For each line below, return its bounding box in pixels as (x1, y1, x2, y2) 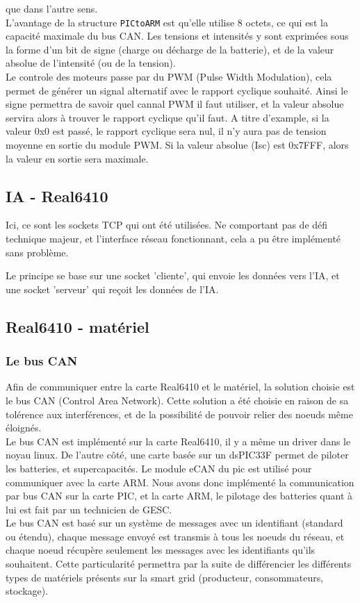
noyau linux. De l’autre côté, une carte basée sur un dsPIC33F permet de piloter (6, 447, 349, 462)
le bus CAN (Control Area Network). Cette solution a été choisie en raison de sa (6, 393, 349, 407)
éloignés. (6, 420, 42, 435)
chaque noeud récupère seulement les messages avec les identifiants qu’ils (6, 543, 316, 557)
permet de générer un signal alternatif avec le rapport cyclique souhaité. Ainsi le (6, 83, 348, 97)
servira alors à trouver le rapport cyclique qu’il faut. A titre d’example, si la (6, 110, 329, 124)
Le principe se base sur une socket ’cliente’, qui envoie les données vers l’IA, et (6, 268, 340, 283)
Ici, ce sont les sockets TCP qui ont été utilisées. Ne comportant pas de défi (6, 217, 328, 232)
